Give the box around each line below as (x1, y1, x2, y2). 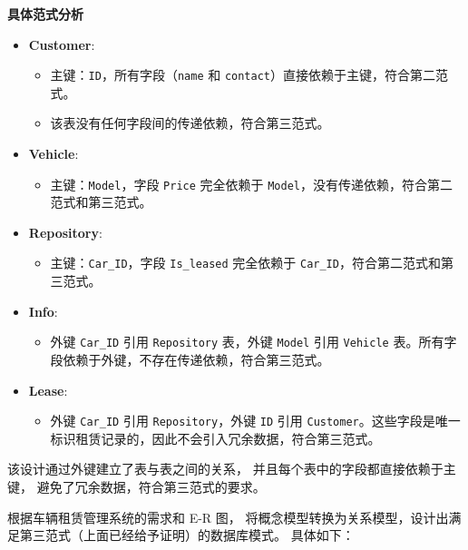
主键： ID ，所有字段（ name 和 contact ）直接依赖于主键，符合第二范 (50, 65, 449, 84)
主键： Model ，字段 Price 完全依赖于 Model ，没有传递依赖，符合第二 (50, 174, 453, 193)
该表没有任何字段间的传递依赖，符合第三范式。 (50, 113, 330, 133)
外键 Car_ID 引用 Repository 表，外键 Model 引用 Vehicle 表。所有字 (50, 332, 457, 351)
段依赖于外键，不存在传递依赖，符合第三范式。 (50, 349, 330, 368)
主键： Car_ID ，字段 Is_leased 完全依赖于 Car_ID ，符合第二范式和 (50, 253, 441, 272)
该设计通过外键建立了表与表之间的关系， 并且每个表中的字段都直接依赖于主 (7, 459, 456, 478)
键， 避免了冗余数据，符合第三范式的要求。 (7, 477, 266, 496)
